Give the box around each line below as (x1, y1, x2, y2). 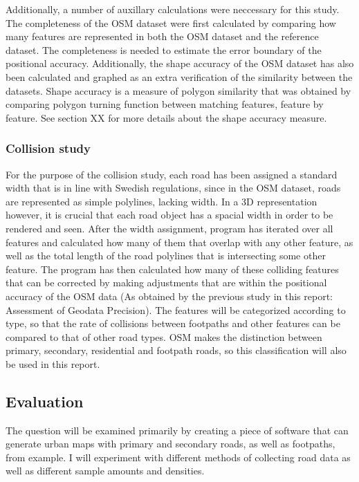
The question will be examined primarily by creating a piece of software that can (6, 423, 349, 437)
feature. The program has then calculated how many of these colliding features (6, 261, 339, 276)
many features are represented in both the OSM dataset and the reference (6, 29, 319, 44)
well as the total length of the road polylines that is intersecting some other (6, 248, 326, 263)
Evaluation (6, 390, 84, 411)
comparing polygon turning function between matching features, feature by (6, 97, 324, 111)
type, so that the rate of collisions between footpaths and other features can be (6, 316, 340, 331)
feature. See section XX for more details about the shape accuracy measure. (6, 110, 327, 124)
